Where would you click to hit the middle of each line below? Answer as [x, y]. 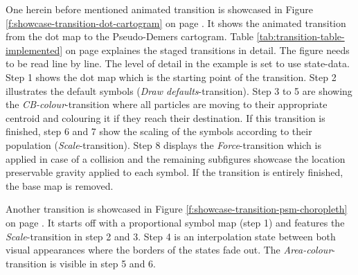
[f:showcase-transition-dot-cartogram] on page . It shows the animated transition [176, 23]
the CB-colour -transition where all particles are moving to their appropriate [167, 104]
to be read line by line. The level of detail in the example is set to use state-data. [178, 63]
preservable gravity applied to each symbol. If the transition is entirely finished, [174, 172]
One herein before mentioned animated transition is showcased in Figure [159, 9]
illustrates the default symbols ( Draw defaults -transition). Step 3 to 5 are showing [179, 90]
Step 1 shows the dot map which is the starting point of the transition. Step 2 [171, 77]
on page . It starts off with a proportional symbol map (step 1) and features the [175, 222]
